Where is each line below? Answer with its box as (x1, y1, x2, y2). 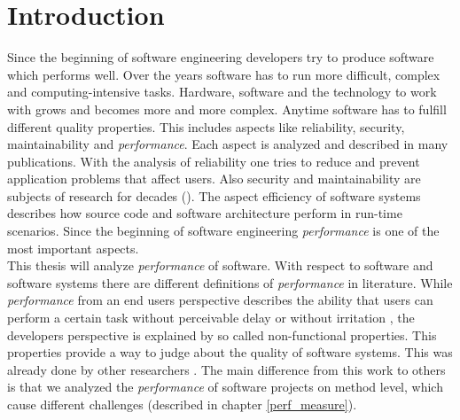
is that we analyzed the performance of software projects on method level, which (7, 377, 443, 396)
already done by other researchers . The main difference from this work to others (7, 360, 446, 378)
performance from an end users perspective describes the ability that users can (7, 291, 433, 309)
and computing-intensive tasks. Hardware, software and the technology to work (7, 82, 437, 101)
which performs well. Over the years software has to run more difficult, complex (7, 65, 441, 83)
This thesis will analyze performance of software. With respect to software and (7, 256, 433, 275)
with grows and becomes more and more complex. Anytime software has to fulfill (7, 99, 447, 118)
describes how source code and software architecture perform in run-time (7, 204, 402, 222)
